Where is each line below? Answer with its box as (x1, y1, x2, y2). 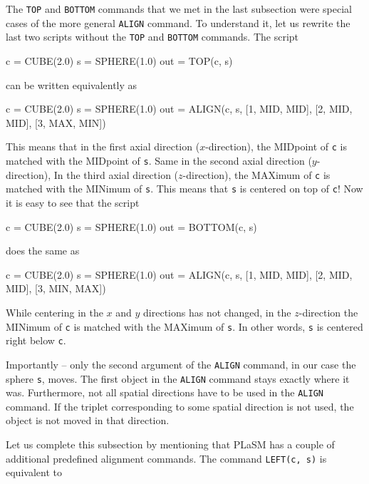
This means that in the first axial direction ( (6, 139, 200, 154)
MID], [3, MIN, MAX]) (6, 281, 106, 296)
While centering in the (6, 304, 103, 319)
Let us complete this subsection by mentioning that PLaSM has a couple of (6, 437, 335, 451)
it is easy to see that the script (6, 195, 140, 210)
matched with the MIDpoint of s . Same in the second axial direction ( (6, 153, 312, 168)
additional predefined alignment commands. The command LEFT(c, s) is (6, 450, 327, 465)
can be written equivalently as (6, 77, 137, 92)
